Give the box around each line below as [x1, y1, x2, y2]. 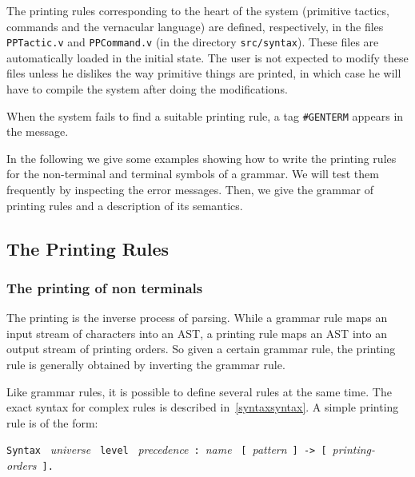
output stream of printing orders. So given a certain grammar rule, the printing [6, 340, 396, 357]
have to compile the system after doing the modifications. [6, 81, 288, 97]
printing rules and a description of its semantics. [6, 197, 243, 213]
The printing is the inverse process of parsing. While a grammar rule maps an [6, 309, 388, 326]
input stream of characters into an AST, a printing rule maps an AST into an [6, 324, 388, 341]
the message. [6, 123, 69, 140]
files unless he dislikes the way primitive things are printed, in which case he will [6, 65, 401, 81]
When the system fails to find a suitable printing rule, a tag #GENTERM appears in [6, 107, 404, 124]
